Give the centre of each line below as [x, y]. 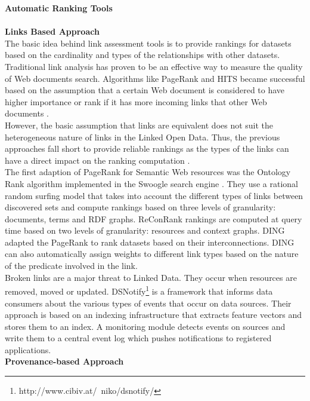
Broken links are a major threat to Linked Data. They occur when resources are [151, 277]
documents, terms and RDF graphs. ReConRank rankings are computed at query [154, 218]
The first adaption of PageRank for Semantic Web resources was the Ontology [148, 172]
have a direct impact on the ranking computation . [97, 160]
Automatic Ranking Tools [59, 8]
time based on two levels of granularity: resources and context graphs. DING [145, 230]
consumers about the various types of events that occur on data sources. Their [148, 303]
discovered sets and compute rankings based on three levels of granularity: [140, 207]
